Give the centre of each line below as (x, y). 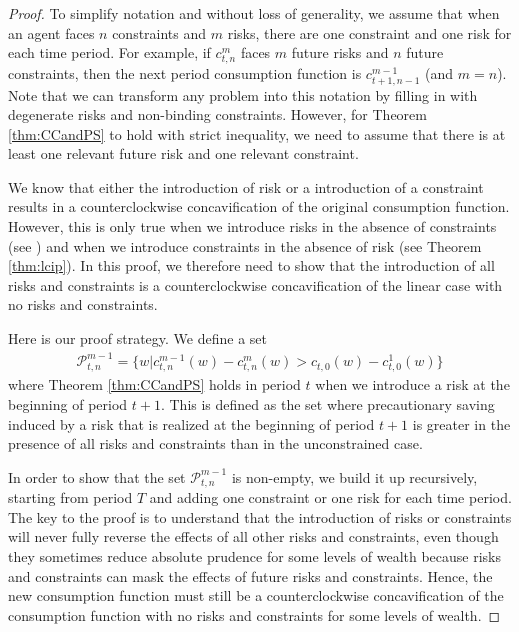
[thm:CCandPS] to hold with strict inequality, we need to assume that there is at (257, 133)
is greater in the (461, 423)
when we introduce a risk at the (412, 384)
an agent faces (51, 32)
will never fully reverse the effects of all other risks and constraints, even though (253, 536)
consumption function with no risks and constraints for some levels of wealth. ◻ (254, 614)
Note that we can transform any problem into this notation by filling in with (243, 94)
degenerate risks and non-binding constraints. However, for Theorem (217, 114)
